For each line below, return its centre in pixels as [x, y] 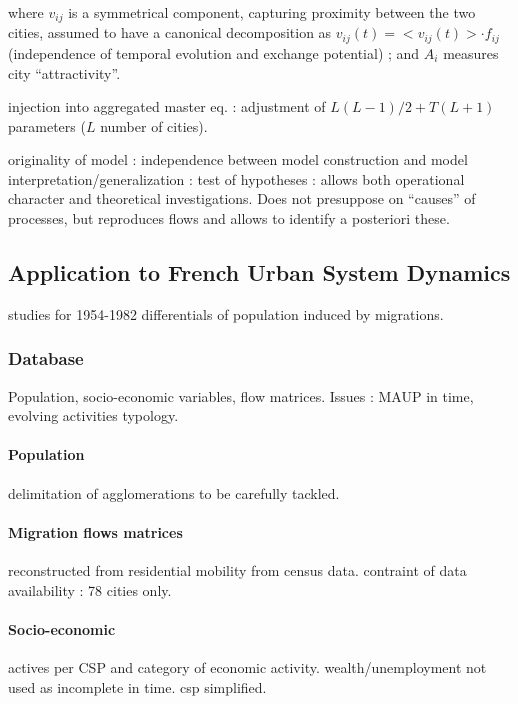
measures [471, 52]
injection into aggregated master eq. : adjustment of [167, 106]
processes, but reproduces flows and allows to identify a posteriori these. [229, 218]
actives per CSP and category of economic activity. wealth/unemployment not [247, 667]
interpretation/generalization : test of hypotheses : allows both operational [236, 178]
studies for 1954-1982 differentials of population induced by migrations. [226, 313]
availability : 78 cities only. [90, 589]
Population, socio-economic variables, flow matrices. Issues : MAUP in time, [241, 395]
